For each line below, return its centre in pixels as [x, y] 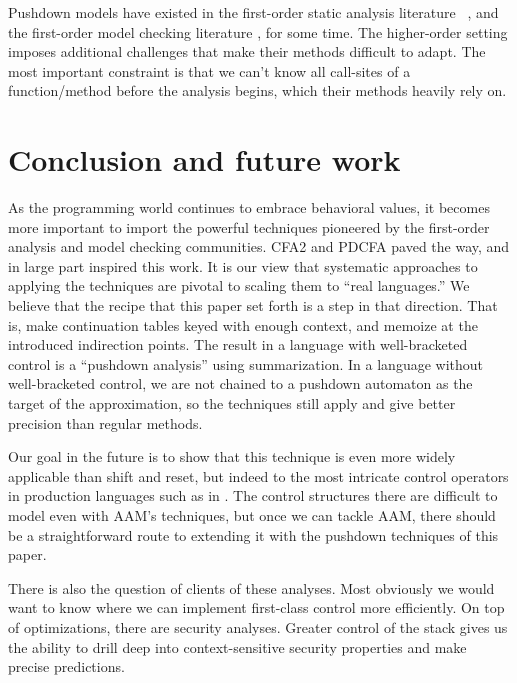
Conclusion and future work [204, 159]
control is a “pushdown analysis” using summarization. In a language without [246, 363]
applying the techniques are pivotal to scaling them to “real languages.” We [239, 285]
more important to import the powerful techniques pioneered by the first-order [249, 226]
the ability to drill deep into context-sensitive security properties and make [237, 646]
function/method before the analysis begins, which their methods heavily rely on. [257, 90]
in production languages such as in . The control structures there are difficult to [253, 495]
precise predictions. [66, 666]
